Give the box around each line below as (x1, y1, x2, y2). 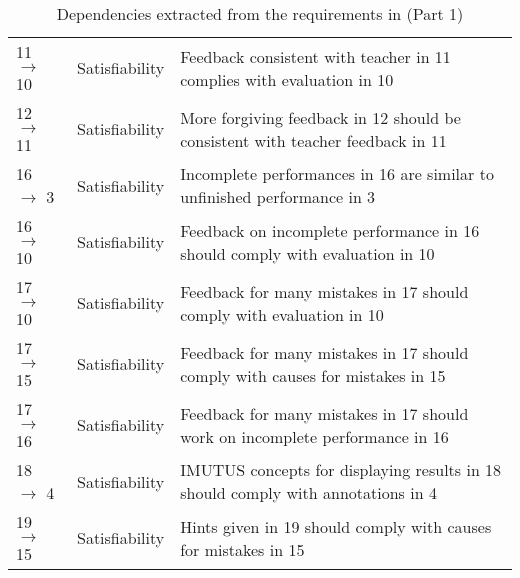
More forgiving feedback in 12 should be (180, 105, 461, 129)
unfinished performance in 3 (180, 185, 376, 208)
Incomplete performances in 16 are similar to (180, 162, 494, 185)
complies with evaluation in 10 (180, 67, 394, 91)
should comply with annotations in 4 (180, 481, 437, 504)
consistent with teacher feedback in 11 (180, 128, 447, 152)
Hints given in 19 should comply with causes (180, 514, 492, 538)
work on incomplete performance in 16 (180, 424, 449, 448)
